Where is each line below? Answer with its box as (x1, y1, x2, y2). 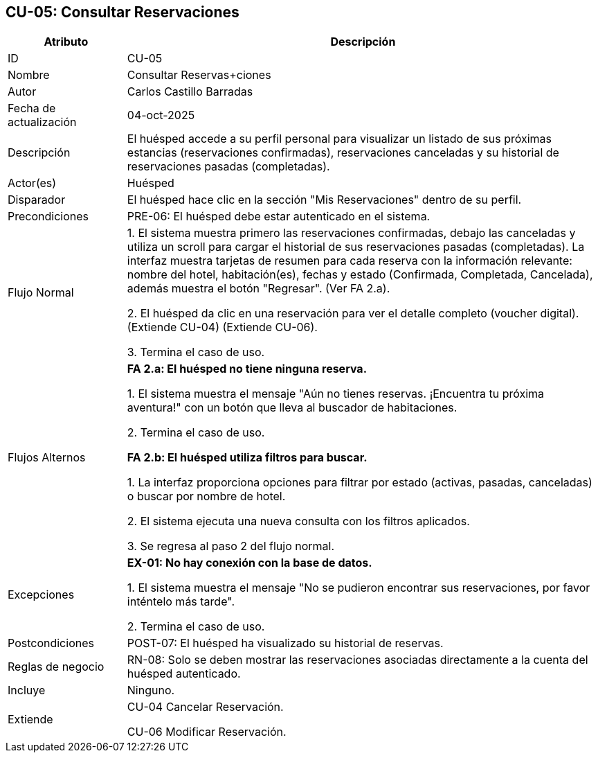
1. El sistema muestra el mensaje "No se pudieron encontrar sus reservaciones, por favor (127, 581, 590, 595)
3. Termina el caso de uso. (127, 345, 265, 360)
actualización (8, 115, 77, 130)
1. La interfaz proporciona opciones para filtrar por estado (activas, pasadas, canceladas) (127, 475, 592, 490)
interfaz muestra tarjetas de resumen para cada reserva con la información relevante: (127, 254, 572, 268)
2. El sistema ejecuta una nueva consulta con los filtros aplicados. (127, 514, 470, 529)
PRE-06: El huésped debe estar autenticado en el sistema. (127, 209, 431, 224)
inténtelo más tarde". (127, 594, 235, 609)
